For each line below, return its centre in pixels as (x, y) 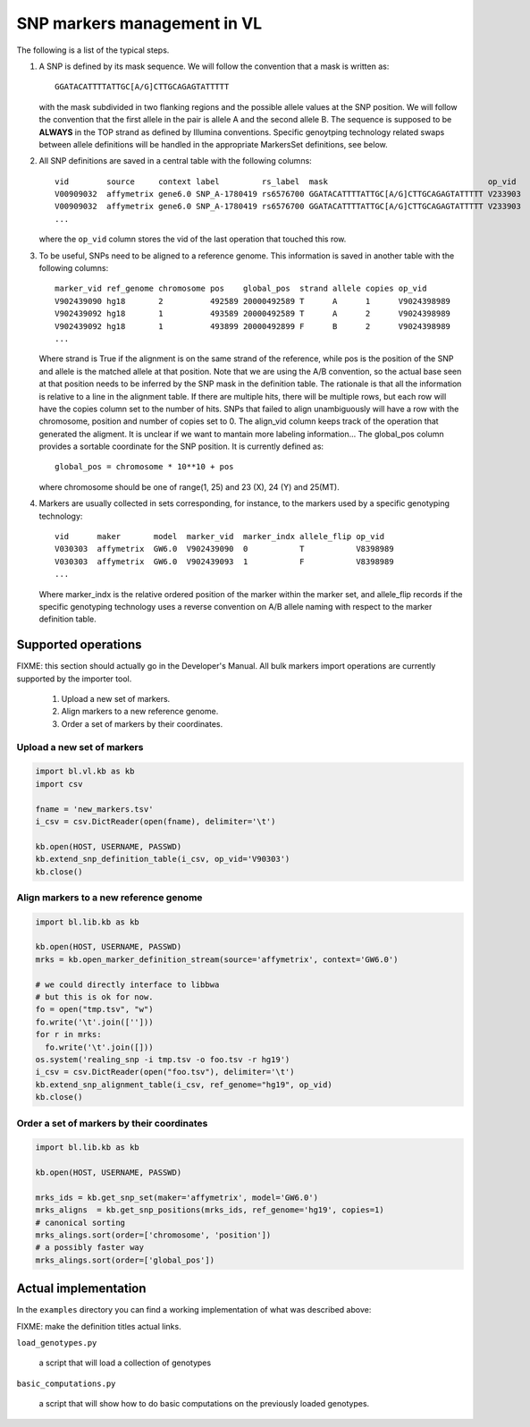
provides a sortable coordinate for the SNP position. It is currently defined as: (181, 446)
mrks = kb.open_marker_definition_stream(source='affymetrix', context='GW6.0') (217, 959)
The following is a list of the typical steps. (93, 50)
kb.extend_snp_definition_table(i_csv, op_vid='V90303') (163, 859)
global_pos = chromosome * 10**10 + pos (144, 467)
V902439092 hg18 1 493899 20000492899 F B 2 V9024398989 (253, 326)
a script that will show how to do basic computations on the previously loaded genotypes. (204, 1404)
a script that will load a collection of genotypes (125, 1363)
